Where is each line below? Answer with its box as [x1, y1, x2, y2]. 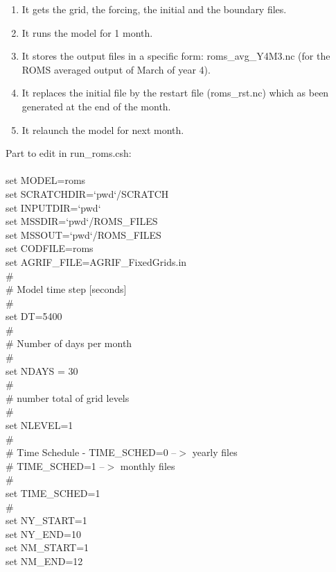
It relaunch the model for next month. [21, 122, 184, 137]
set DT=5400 [6, 309, 62, 323]
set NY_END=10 [6, 526, 81, 541]
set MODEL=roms [6, 173, 86, 187]
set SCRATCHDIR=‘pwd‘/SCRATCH [6, 186, 169, 201]
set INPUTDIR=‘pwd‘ [6, 200, 101, 214]
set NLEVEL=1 [6, 418, 73, 432]
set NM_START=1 [6, 540, 89, 555]
